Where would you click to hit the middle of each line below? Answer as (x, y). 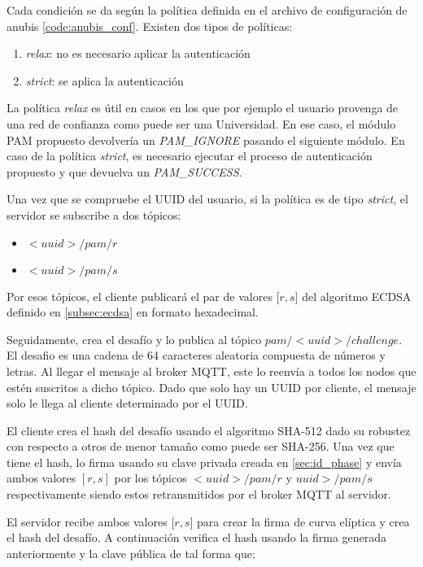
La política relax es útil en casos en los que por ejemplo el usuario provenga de (203, 108)
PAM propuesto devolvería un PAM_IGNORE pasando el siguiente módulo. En (206, 140)
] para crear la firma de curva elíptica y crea (300, 521)
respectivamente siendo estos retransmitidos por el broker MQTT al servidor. (199, 494)
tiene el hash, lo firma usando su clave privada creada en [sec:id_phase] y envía (204, 462)
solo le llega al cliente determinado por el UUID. (127, 403)
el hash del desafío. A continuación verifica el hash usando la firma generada (197, 537)
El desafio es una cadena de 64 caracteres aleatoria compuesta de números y (196, 355)
